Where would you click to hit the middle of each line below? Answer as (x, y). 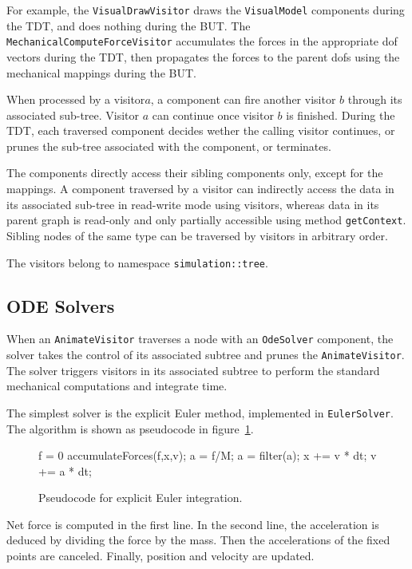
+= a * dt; (65, 470)
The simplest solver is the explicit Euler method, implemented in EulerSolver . (200, 412)
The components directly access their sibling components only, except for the (195, 173)
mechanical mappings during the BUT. (101, 72)
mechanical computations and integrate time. (117, 386)
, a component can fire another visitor (243, 99)
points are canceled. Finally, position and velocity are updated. (160, 556)
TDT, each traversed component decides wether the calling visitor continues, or (201, 130)
